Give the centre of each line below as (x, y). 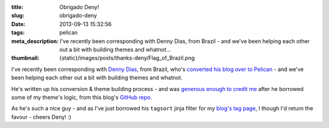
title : (17, 7)
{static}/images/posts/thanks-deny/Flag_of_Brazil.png (127, 58)
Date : (18, 24)
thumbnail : (25, 58)
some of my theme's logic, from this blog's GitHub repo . (82, 97)
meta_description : (35, 41)
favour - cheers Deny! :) (41, 117)
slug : (18, 16)
